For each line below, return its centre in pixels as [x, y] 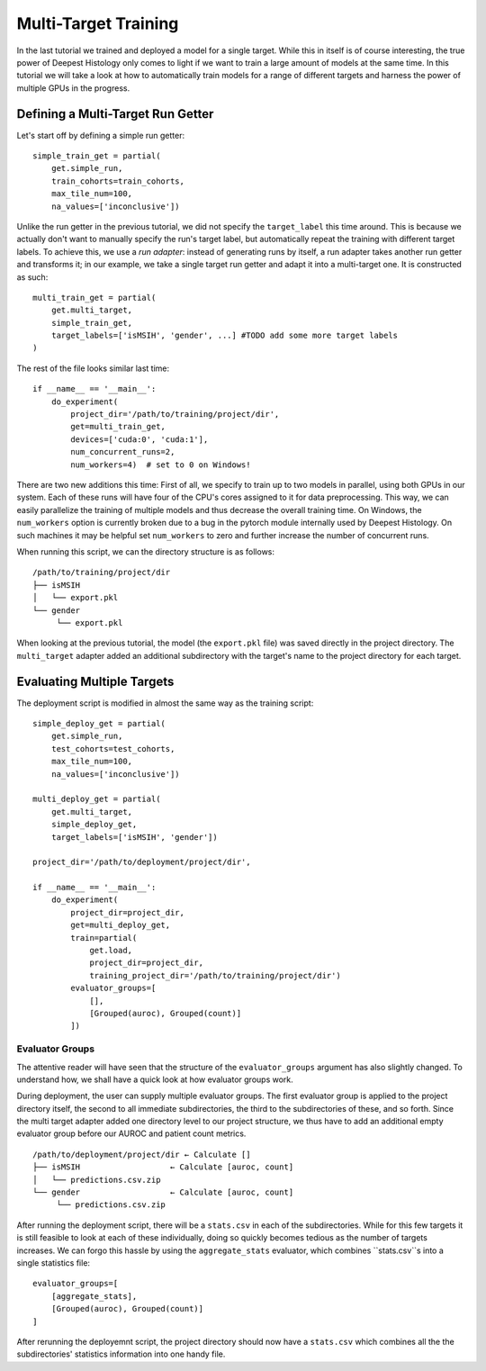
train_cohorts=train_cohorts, [117, 181]
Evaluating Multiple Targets [95, 681]
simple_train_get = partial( [97, 156]
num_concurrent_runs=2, [123, 452]
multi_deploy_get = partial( [97, 799]
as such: [32, 277]
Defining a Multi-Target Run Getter [115, 114]
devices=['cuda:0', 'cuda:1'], [139, 439]
